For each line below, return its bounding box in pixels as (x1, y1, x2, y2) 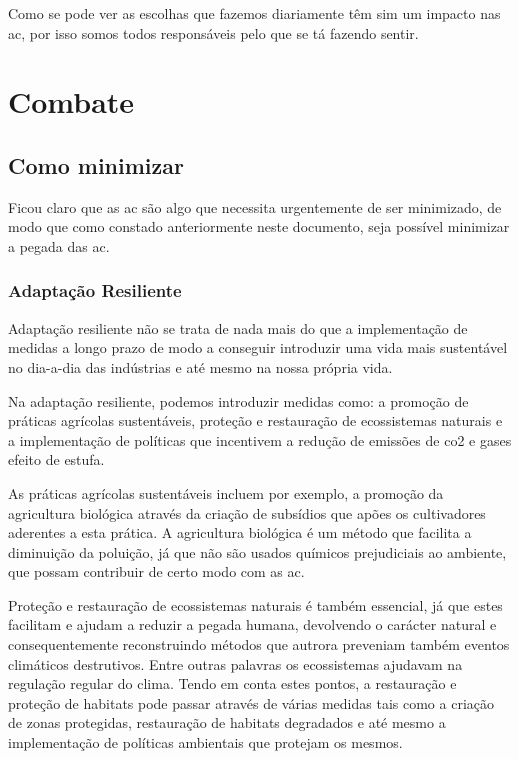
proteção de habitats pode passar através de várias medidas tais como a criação (8, 692, 495, 713)
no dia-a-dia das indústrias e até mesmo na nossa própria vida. (8, 356, 393, 377)
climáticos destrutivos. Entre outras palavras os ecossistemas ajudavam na (8, 653, 463, 674)
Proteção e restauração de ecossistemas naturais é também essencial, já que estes (8, 594, 503, 615)
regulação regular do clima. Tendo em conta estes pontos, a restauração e (8, 673, 457, 694)
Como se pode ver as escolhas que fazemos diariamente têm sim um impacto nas (8, 3, 501, 23)
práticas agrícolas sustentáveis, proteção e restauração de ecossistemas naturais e (8, 410, 503, 431)
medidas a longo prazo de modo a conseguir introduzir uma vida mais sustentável (8, 337, 508, 358)
